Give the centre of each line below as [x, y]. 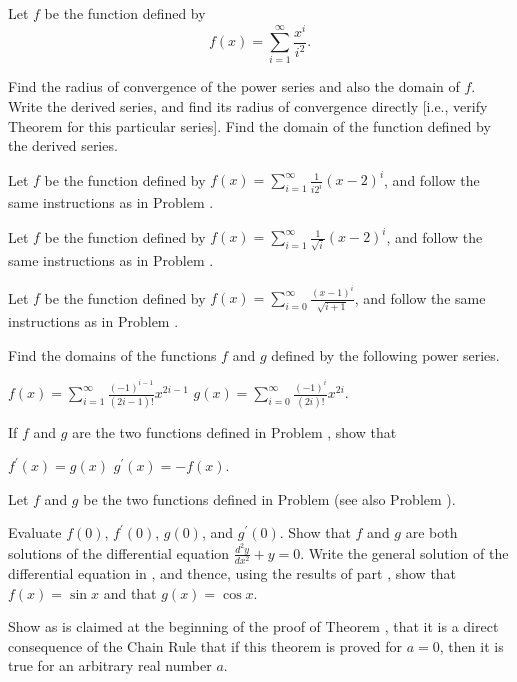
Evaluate [35, 532]
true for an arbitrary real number [110, 665]
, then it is [471, 645]
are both [431, 532]
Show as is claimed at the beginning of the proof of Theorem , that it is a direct [253, 626]
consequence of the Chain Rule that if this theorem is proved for [205, 645]
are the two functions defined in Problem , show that [234, 431]
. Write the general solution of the [404, 552]
